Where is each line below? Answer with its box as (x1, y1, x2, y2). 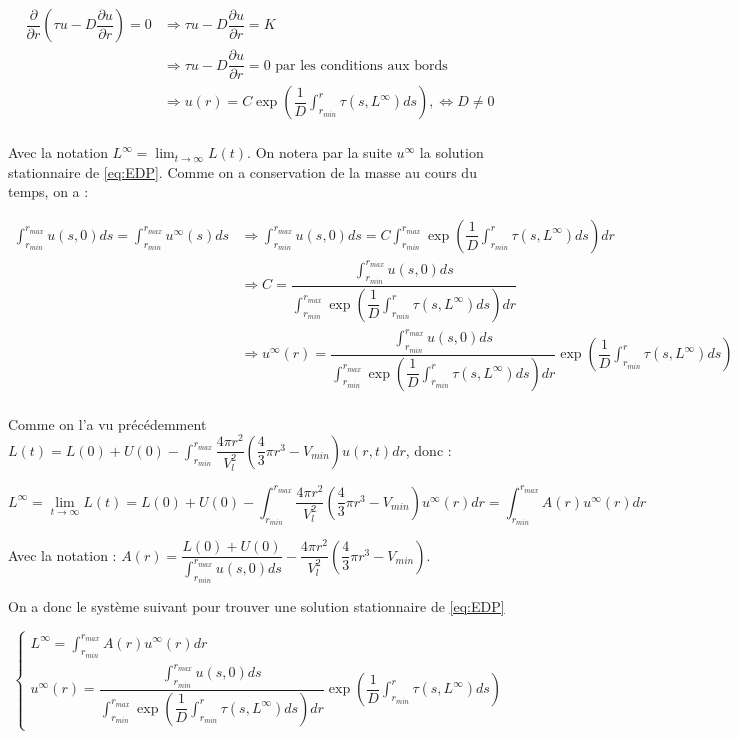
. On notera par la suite (247, 142, 392, 163)
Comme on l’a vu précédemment (8, 413, 207, 434)
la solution (419, 142, 484, 163)
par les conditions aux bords (275, 58, 448, 73)
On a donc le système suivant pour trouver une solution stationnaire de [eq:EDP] (8, 596, 505, 617)
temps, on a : (8, 181, 89, 202)
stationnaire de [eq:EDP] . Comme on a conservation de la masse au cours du (8, 161, 477, 182)
